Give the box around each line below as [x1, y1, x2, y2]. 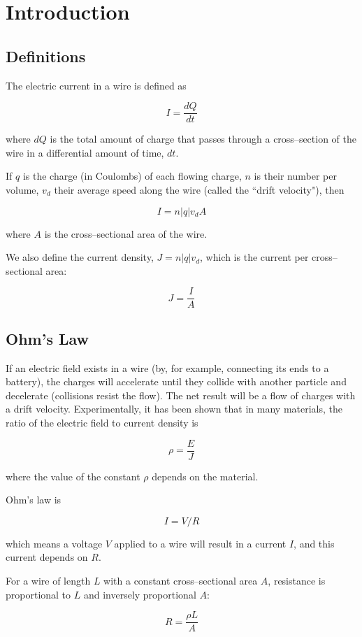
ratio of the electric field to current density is [6, 415, 198, 430]
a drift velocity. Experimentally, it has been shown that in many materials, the [6, 401, 343, 416]
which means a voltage [6, 536, 103, 550]
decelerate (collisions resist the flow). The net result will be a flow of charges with [6, 387, 356, 402]
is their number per [254, 169, 337, 183]
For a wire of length [6, 573, 91, 588]
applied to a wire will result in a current [114, 536, 287, 550]
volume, [6, 182, 39, 197]
